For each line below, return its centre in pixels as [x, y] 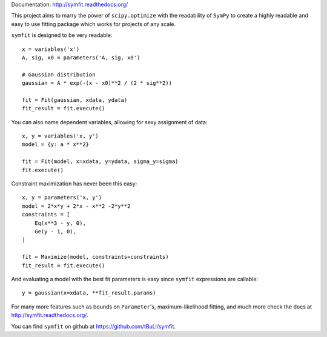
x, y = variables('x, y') [61, 136]
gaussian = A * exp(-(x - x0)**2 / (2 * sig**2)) [97, 83]
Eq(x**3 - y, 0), [60, 223]
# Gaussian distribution [59, 75]
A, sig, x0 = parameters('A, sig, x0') [81, 57]
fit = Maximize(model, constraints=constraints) [95, 257]
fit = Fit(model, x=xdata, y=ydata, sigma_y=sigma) [100, 162]
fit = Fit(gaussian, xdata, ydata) [75, 100]
